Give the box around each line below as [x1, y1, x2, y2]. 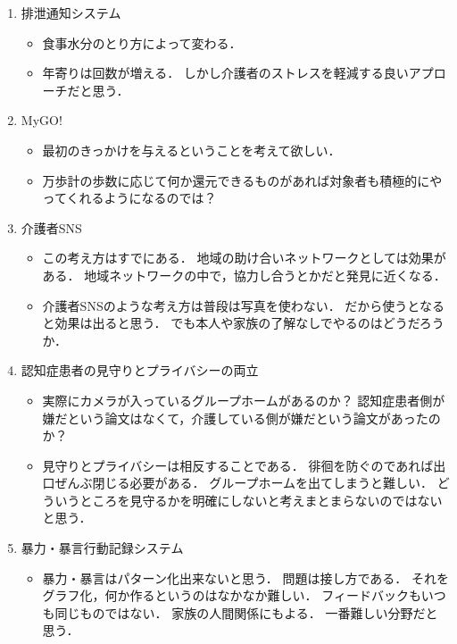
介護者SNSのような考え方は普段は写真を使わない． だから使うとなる [42, 296, 445, 314]
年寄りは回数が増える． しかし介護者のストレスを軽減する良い [42, 63, 409, 82]
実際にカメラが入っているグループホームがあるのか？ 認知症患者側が [42, 390, 445, 409]
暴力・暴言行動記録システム [21, 539, 184, 557]
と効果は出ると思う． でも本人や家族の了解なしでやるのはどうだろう [42, 314, 445, 332]
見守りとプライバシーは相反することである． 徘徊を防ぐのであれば [42, 456, 434, 474]
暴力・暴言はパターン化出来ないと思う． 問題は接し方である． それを [42, 568, 449, 587]
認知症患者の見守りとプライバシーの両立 [21, 361, 259, 380]
